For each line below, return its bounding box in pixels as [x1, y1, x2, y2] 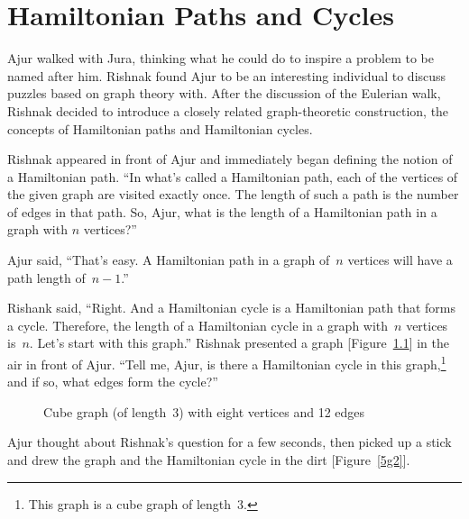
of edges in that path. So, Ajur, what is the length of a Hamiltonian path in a [7, 202, 437, 221]
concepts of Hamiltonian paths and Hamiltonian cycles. [7, 119, 313, 138]
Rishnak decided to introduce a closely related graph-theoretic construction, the [7, 101, 449, 120]
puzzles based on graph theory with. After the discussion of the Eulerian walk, [7, 84, 441, 103]
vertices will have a [347, 250, 453, 269]
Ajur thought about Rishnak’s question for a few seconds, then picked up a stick [7, 432, 452, 451]
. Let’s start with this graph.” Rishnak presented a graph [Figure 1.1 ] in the [29, 333, 449, 352]
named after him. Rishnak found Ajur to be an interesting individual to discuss [7, 66, 446, 85]
